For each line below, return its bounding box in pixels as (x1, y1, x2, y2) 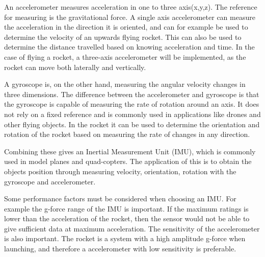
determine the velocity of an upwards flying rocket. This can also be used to (4, 31, 242, 42)
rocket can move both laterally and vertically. (4, 61, 146, 72)
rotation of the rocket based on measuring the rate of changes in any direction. (4, 129, 250, 139)
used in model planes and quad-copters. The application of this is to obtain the (4, 156, 252, 167)
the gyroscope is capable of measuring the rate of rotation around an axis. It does (4, 99, 259, 109)
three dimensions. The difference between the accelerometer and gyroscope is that (4, 88, 259, 99)
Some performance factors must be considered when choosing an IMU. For (4, 193, 236, 204)
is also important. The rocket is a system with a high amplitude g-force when (4, 233, 246, 244)
